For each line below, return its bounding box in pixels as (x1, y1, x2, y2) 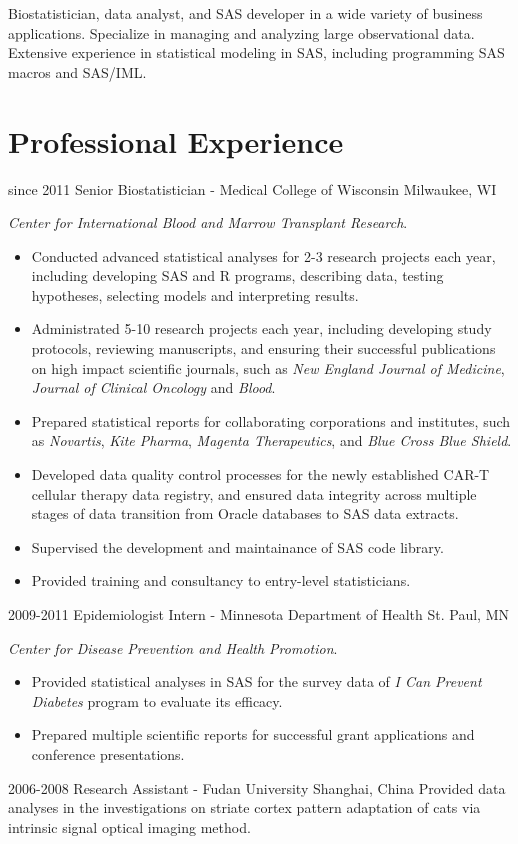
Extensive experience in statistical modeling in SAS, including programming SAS (8, 42, 505, 63)
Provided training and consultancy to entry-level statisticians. (31, 570, 411, 591)
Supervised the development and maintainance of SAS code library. (31, 536, 444, 557)
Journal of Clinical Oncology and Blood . (31, 377, 276, 398)
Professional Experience (8, 120, 344, 161)
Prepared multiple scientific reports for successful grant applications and (31, 724, 475, 745)
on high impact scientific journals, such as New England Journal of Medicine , (31, 357, 505, 378)
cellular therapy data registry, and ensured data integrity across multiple (31, 483, 477, 504)
